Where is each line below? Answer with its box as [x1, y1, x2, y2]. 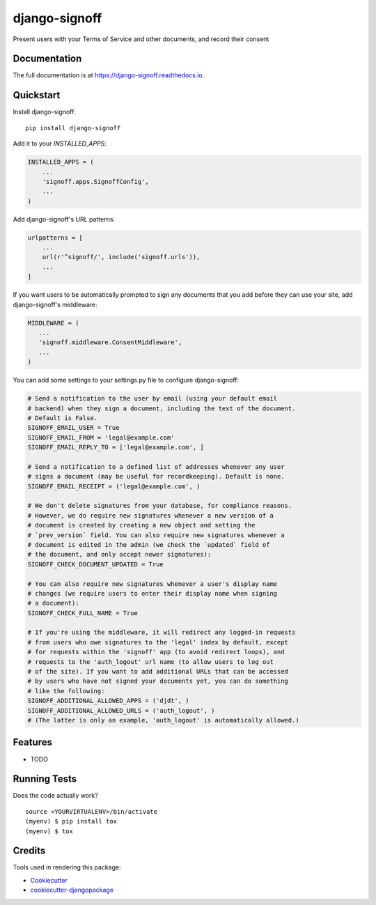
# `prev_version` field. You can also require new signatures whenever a [27, 531, 285, 539]
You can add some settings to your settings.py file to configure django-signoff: [13, 376, 240, 385]
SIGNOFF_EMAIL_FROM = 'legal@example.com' [27, 433, 175, 442]
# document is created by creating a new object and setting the [27, 521, 256, 529]
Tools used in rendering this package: [13, 863, 121, 872]
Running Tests [13, 773, 77, 785]
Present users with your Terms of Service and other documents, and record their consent [13, 35, 269, 43]
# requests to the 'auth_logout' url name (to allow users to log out [27, 658, 274, 665]
